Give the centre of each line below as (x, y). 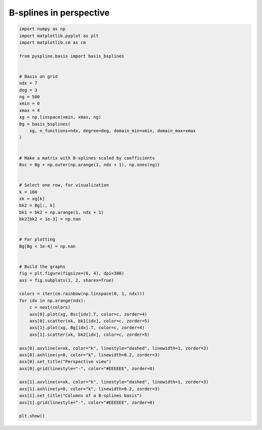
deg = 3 (28, 90)
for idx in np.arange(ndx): (52, 300)
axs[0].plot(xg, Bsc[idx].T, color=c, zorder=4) (88, 314)
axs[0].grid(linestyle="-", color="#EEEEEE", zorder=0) (87, 368)
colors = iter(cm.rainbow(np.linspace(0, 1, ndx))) (82, 294)
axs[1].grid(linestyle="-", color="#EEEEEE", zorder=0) (87, 402)
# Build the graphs (42, 266)
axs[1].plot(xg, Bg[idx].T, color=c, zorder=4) (87, 328)
